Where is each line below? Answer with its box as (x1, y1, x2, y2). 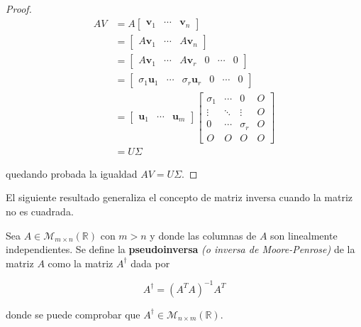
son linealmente (270, 227, 338, 242)
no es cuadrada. (6, 204, 74, 218)
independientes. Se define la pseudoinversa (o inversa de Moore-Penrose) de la (6, 242, 355, 257)
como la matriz (48, 255, 113, 270)
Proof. (6, 1, 32, 16)
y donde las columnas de (150, 227, 257, 242)
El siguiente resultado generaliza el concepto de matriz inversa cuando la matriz (6, 190, 353, 205)
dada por (130, 255, 170, 270)
